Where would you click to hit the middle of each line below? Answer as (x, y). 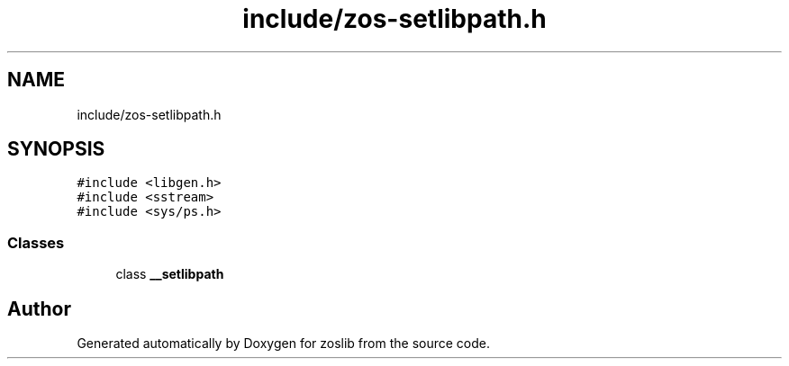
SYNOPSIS (56, 149)
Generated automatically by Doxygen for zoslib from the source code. (283, 344)
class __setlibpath (170, 274)
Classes (36, 242)
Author (39, 308)
